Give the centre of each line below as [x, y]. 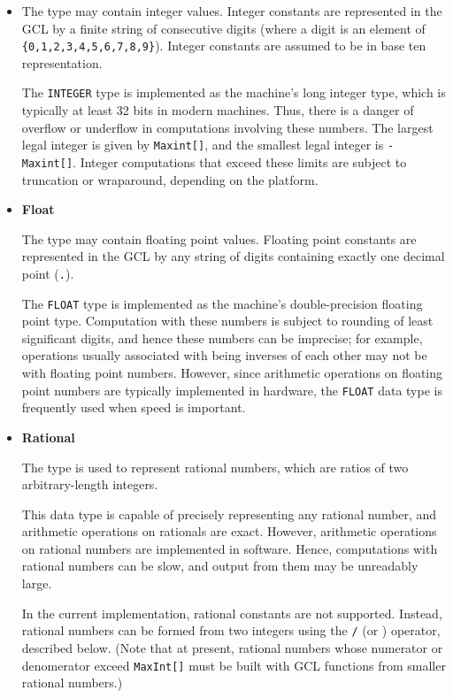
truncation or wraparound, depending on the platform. [170, 179]
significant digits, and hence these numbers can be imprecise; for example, [222, 337]
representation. [62, 62]
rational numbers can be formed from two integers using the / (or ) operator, [231, 630]
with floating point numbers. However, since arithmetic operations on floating [232, 373]
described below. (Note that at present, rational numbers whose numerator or [232, 647]
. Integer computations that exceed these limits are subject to [240, 161]
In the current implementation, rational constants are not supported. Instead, [232, 613]
